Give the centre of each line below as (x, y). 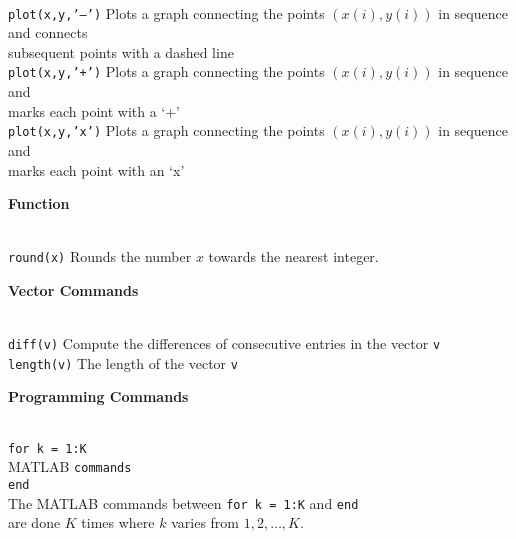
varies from (205, 522)
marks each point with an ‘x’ (96, 169)
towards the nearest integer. (293, 256)
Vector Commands (73, 289)
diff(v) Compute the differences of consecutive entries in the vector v (224, 343)
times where (118, 522)
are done (34, 522)
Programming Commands (98, 396)
